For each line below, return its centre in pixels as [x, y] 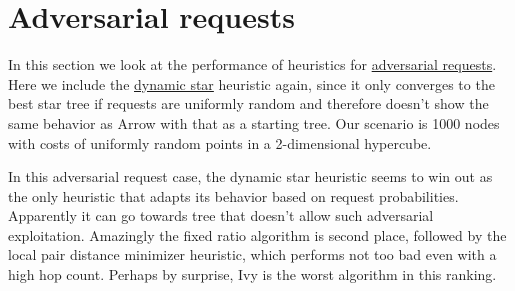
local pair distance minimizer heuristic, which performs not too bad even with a [252, 254]
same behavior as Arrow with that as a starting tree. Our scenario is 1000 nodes [254, 122]
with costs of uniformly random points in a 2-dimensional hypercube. [220, 142]
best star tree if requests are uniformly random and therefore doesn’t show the [248, 103]
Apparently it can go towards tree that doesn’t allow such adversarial [221, 215]
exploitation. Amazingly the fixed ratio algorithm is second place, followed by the [257, 234]
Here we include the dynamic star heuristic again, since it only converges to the [251, 83]
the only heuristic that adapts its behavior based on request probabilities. [233, 195]
